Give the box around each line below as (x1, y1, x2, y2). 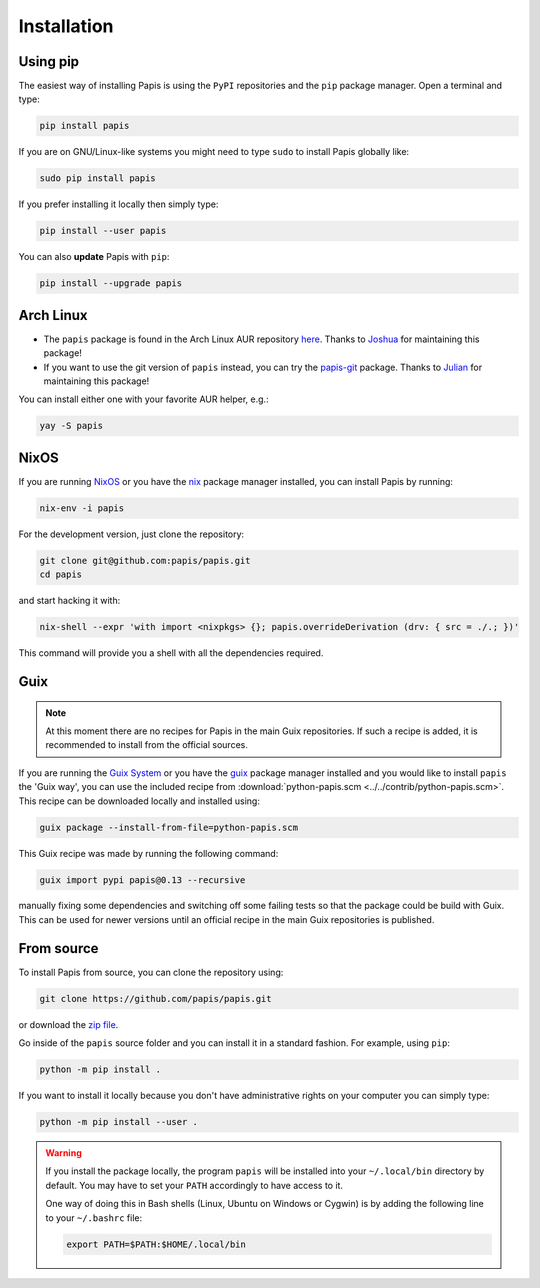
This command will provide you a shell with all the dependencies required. (18, 647, 324, 659)
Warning (45, 1147, 82, 1159)
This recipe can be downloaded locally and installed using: (18, 795, 260, 807)
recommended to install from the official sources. (45, 739, 249, 751)
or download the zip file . (18, 1018, 119, 1030)
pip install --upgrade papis (39, 278, 183, 289)
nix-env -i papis (39, 502, 125, 514)
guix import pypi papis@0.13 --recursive (39, 874, 246, 885)
